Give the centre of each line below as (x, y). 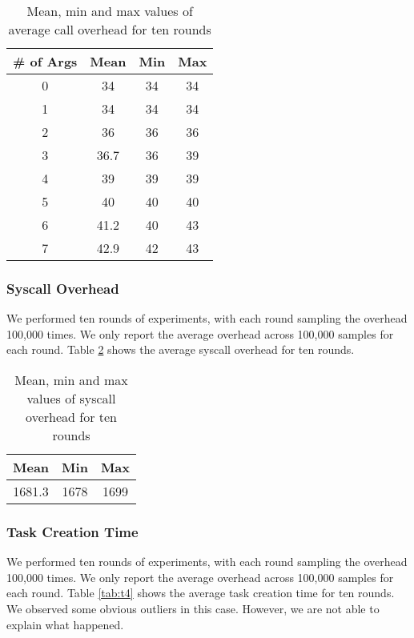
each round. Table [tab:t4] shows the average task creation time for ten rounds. (201, 593)
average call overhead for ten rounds (110, 29)
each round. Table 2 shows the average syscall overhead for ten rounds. (181, 349)
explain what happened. (65, 624)
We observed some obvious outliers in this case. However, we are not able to (193, 608)
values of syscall (71, 398)
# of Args (45, 61)
